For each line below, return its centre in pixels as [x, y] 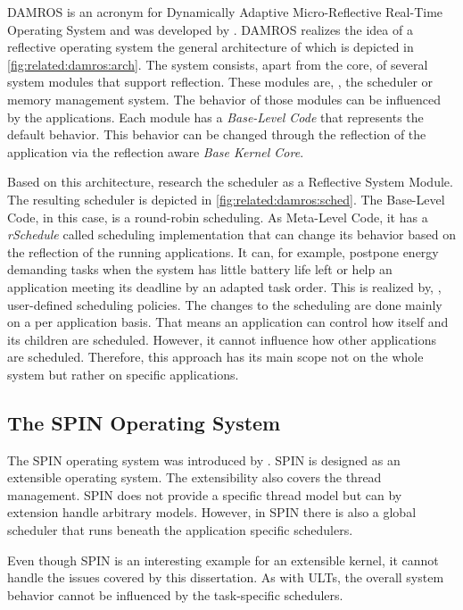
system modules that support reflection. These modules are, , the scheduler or [220, 82]
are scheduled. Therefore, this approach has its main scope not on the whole [215, 357]
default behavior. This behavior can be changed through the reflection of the [217, 134]
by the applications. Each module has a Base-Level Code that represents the [215, 117]
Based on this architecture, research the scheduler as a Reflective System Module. [230, 182]
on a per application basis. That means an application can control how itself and [228, 322]
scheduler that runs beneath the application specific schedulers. [180, 530]
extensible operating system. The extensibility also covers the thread [194, 477]
